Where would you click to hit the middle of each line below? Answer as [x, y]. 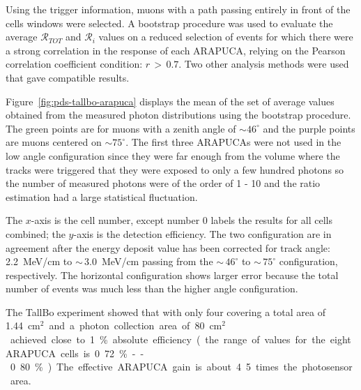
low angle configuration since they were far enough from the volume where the [173, 155]
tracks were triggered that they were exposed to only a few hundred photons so [175, 169]
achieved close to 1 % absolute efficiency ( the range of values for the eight [180, 339]
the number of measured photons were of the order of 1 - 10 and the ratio [163, 183]
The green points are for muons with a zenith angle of [121, 128]
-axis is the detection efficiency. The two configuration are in [202, 233]
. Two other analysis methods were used [264, 64]
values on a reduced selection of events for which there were [226, 37]
